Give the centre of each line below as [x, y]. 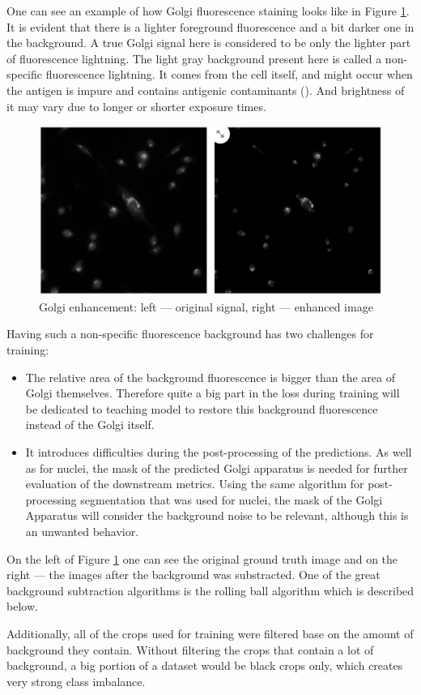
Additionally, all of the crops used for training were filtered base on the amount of [210, 633]
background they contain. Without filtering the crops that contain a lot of [190, 649]
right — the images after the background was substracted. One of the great [193, 575]
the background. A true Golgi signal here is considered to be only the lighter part [209, 43]
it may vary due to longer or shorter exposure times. [136, 106]
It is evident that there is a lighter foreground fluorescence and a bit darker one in [210, 26]
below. [22, 606]
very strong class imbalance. [76, 681]
